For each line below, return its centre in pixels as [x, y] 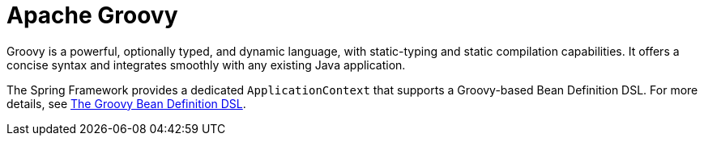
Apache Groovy [92, 15]
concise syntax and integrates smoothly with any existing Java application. [206, 65]
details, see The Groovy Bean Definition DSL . [126, 103]
